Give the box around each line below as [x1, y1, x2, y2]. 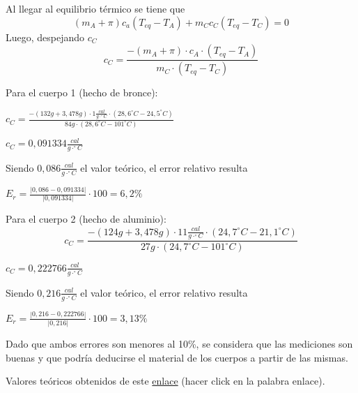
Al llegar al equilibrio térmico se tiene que [6, 1, 185, 15]
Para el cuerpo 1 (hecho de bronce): [6, 85, 158, 100]
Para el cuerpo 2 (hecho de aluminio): [6, 212, 166, 226]
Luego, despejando [6, 29, 85, 44]
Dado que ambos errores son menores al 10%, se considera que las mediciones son [6, 336, 353, 351]
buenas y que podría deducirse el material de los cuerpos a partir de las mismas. [6, 350, 348, 364]
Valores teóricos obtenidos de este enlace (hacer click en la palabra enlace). [6, 373, 325, 388]
